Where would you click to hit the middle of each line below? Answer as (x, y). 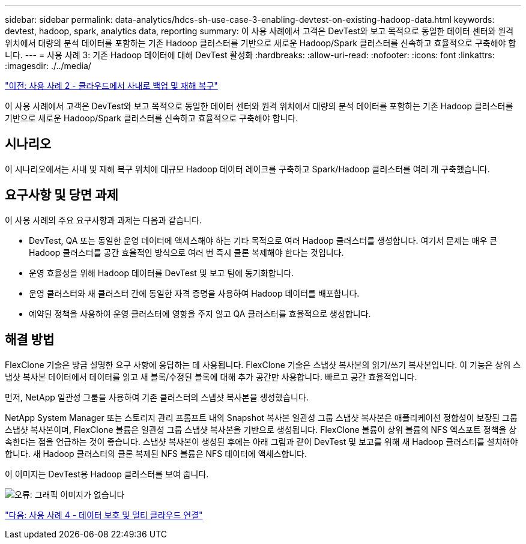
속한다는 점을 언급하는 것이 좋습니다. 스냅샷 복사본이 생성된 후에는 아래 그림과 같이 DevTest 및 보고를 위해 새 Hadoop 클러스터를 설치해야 (261, 441)
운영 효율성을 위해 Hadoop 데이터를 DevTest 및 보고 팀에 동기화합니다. (162, 273)
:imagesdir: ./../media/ (48, 66)
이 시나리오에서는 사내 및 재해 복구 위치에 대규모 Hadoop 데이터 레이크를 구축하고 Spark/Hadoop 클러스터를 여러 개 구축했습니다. (247, 169)
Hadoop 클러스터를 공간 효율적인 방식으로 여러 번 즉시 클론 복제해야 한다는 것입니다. (186, 252)
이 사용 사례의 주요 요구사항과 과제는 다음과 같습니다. (103, 220)
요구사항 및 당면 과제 (62, 195)
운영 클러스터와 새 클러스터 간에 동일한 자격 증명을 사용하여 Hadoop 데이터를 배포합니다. (194, 293)
